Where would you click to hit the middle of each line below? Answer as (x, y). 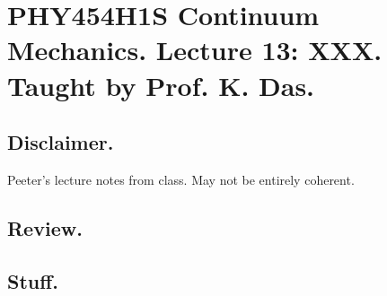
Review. (45, 227)
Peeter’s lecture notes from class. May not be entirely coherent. (181, 179)
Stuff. (33, 280)
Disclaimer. (61, 142)
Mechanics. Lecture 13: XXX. (195, 50)
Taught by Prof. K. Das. (161, 85)
